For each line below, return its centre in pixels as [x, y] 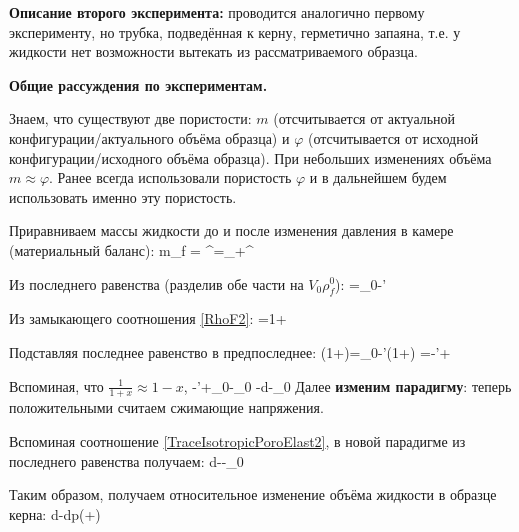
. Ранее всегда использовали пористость [170, 177]
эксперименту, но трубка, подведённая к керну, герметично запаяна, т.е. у [235, 31]
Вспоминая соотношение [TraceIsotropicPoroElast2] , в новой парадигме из [237, 440]
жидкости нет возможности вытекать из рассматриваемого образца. [213, 51]
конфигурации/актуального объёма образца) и [149, 137]
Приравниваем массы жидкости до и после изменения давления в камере [231, 230]
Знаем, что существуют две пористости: [130, 118]
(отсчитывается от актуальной [364, 118]
